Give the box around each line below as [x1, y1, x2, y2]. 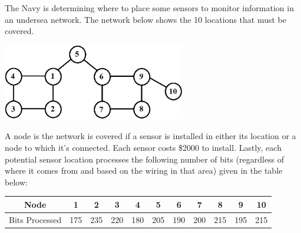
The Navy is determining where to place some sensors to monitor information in [5, 2, 294, 13]
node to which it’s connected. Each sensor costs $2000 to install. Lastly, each [5, 141, 282, 153]
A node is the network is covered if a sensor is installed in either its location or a [5, 130, 296, 142]
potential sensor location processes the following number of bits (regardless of [5, 153, 285, 165]
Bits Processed [9, 213, 62, 225]
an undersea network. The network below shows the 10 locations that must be [5, 13, 287, 25]
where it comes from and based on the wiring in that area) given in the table [5, 164, 283, 177]
